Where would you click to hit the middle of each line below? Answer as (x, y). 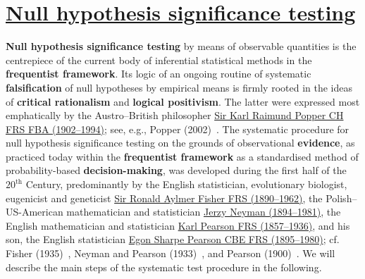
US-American (35, 212)
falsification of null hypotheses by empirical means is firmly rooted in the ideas (179, 87)
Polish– (341, 198)
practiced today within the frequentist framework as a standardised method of (182, 156)
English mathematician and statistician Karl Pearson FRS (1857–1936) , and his (178, 225)
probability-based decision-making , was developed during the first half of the (176, 170)
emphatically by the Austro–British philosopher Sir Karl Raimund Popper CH (175, 115)
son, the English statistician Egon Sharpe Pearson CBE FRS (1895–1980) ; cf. (173, 239)
